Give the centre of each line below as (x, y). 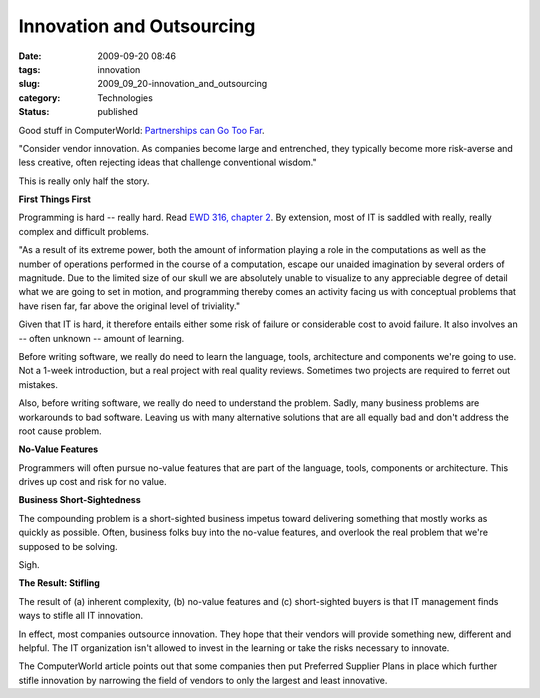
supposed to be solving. (68, 546)
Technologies (125, 97)
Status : (34, 112)
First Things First (55, 199)
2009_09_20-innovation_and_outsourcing (182, 84)
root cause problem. (60, 431)
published (118, 112)
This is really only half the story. (84, 181)
